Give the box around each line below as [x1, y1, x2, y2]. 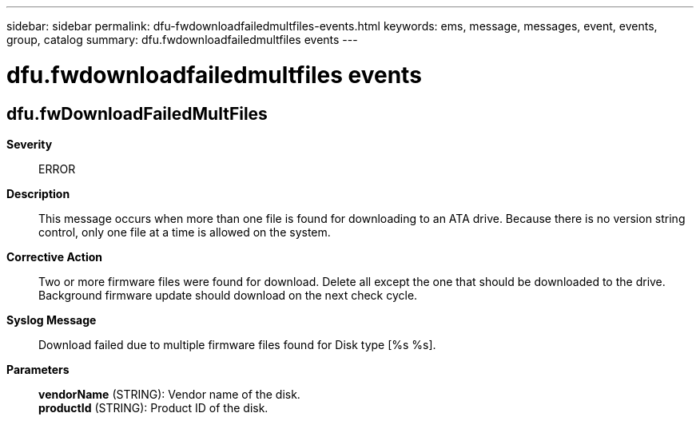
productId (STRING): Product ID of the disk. [38, 400, 268, 415]
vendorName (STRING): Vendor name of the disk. [38, 387, 300, 401]
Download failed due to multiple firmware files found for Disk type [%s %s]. [38, 337, 436, 351]
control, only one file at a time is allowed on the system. [38, 224, 331, 239]
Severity [6, 137, 53, 151]
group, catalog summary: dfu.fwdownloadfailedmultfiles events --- [6, 33, 358, 46]
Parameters [6, 362, 70, 376]
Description [6, 186, 70, 201]
